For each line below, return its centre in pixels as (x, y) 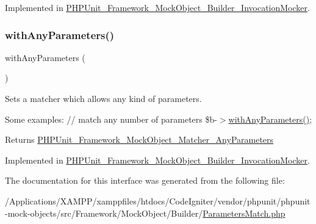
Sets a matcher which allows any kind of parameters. (103, 98)
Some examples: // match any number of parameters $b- (111, 119)
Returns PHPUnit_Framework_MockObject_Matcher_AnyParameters (139, 139)
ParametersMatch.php (244, 213)
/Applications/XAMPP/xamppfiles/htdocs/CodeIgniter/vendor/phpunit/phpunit (158, 201)
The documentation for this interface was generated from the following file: (145, 180)
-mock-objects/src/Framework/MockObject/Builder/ (104, 213)
